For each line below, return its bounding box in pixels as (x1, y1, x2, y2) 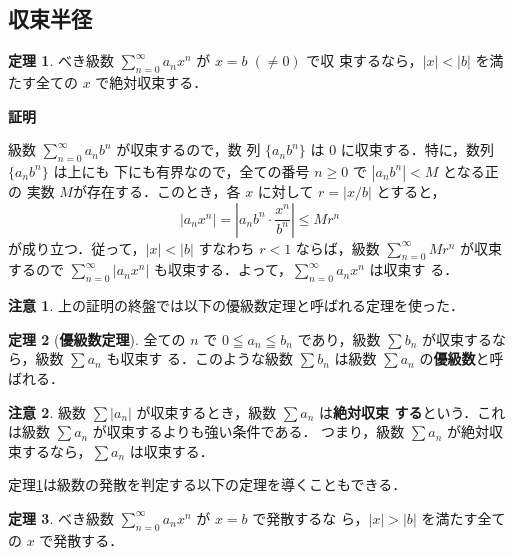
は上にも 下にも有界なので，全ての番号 (53, 160, 310, 181)
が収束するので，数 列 (116, 139, 261, 160)
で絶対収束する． (95, 72, 208, 92)
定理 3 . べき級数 (8, 507, 114, 528)
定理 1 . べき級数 (8, 50, 114, 71)
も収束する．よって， (154, 259, 292, 280)
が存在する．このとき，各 (72, 180, 241, 201)
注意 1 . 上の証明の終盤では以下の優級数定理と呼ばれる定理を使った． (8, 295, 464, 316)
